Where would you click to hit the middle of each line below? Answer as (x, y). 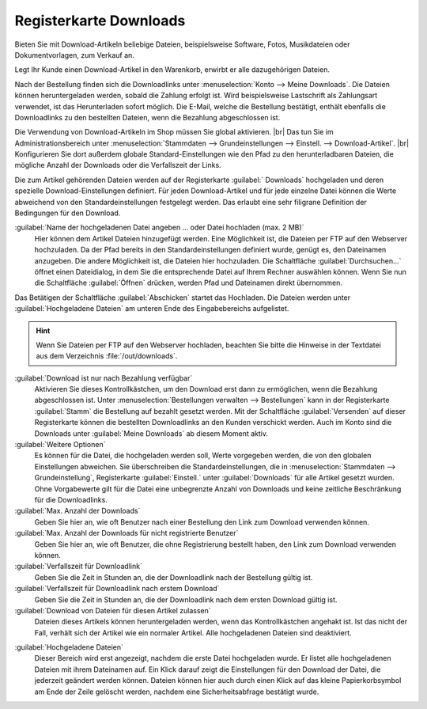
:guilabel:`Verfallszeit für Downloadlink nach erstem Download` (117, 589)
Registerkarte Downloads (100, 21)
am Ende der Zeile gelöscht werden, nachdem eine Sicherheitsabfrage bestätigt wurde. (177, 692)
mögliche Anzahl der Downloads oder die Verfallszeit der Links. (118, 165)
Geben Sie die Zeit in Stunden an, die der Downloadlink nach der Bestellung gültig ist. (174, 577)
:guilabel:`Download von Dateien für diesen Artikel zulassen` (113, 610)
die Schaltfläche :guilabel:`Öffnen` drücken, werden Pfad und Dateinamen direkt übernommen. (189, 283)
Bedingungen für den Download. (68, 213)
